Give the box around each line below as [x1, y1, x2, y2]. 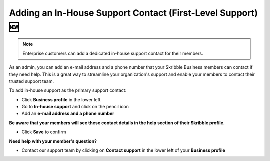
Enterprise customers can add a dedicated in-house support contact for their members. [22, 50, 203, 56]
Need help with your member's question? [9, 138, 97, 144]
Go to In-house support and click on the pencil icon [21, 104, 129, 110]
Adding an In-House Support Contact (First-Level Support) [9, 7, 258, 18]
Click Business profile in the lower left [21, 96, 101, 102]
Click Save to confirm [21, 129, 66, 135]
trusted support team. [9, 78, 54, 84]
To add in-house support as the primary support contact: [9, 87, 127, 93]
